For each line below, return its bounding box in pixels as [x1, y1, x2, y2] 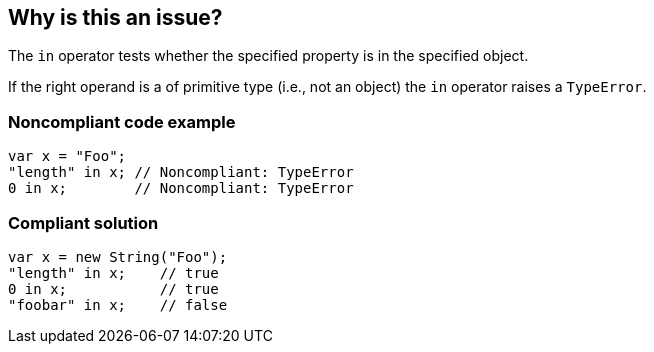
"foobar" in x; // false [8, 296, 228, 313]
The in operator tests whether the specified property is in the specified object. [8, 47, 529, 65]
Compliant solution [8, 212, 159, 233]
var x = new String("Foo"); [8, 248, 228, 265]
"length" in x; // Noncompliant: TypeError [8, 164, 354, 181]
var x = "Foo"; [8, 148, 127, 165]
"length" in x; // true [8, 264, 219, 281]
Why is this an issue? [8, 5, 223, 30]
